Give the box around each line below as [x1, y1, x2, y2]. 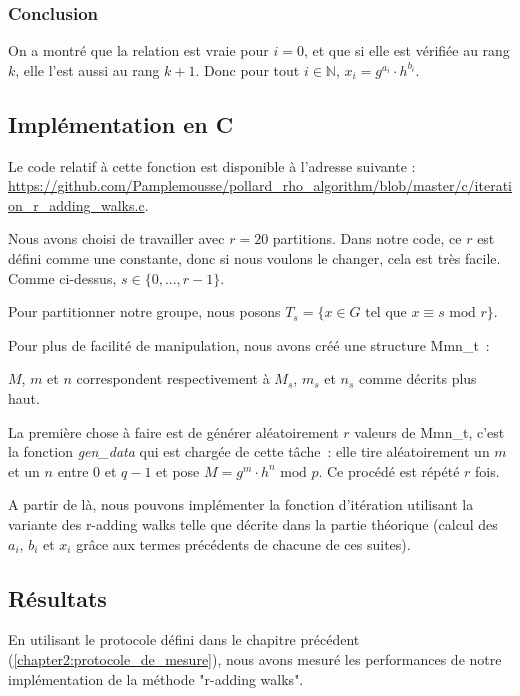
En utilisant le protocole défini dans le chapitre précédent [8, 629, 360, 650]
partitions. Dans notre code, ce [272, 228, 462, 249]
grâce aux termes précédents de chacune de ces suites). [76, 533, 411, 554]
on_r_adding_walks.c [8, 194, 145, 215]
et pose [156, 460, 200, 481]
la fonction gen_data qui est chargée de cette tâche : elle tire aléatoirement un [8, 441, 490, 462]
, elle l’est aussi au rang [15, 59, 160, 80]
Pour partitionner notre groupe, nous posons [8, 301, 281, 322]
